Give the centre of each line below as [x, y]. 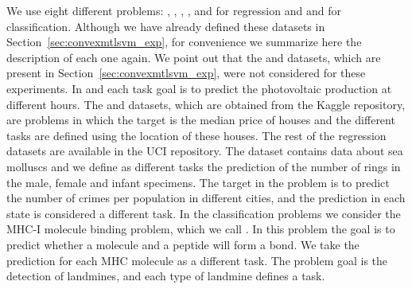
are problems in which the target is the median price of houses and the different [201, 120]
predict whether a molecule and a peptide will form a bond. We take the [183, 244]
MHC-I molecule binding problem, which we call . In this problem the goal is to [201, 229]
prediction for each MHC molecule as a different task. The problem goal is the [197, 260]
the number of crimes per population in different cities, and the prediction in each [206, 198]
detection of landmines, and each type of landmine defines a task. [166, 276]
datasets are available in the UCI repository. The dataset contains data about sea [205, 151]
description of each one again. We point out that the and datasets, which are [194, 57]
